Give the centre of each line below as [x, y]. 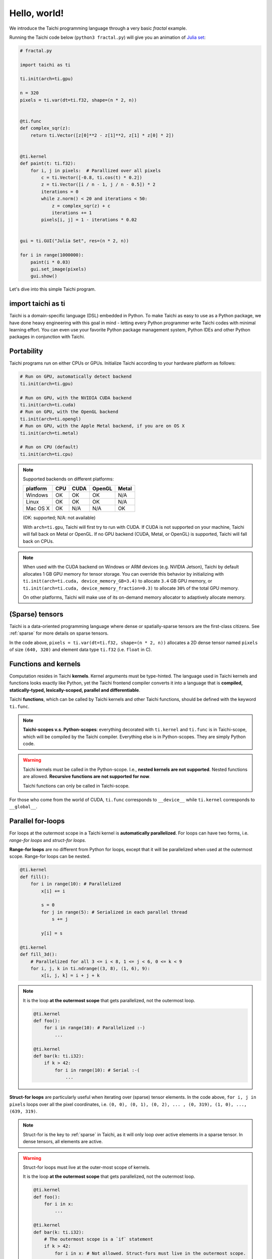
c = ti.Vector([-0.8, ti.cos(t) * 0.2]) [92, 177]
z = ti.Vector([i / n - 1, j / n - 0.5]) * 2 [98, 185]
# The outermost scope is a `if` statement [98, 1239]
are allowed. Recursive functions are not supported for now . [87, 777]
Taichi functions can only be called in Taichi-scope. [76, 786]
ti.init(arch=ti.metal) [49, 433]
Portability [26, 351]
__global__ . [23, 807]
